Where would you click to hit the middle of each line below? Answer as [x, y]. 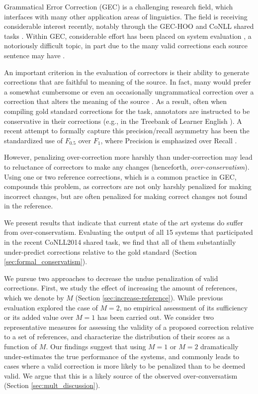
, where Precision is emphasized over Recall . [169, 140]
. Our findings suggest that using [96, 346]
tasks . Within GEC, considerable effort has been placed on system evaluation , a [128, 36]
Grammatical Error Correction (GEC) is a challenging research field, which [119, 6]
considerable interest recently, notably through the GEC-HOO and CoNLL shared [129, 26]
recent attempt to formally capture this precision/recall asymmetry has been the [127, 131]
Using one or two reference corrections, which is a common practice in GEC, [120, 176]
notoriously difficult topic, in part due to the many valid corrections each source [126, 46]
